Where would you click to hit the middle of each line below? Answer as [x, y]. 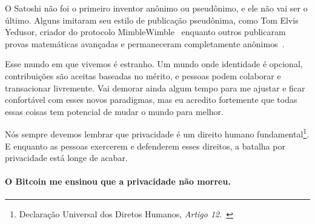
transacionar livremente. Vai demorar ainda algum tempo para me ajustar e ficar [155, 87]
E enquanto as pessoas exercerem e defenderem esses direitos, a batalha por [145, 146]
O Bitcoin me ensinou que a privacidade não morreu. [118, 181]
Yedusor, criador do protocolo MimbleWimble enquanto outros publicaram [145, 32]
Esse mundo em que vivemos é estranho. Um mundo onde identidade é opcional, [154, 64]
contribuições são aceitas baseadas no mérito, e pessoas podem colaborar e [143, 75]
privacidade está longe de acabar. [66, 158]
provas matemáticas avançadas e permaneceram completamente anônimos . [145, 43]
